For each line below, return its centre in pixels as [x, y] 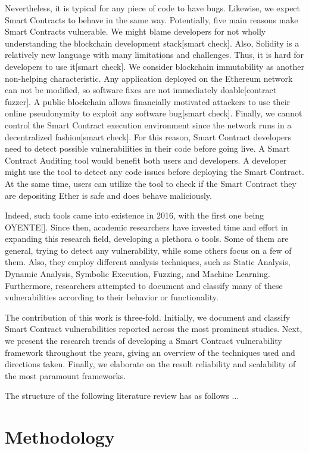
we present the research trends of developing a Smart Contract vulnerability [143, 341]
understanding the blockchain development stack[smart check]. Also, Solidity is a [152, 43]
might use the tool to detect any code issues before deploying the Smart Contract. [154, 172]
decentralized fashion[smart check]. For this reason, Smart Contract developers [148, 136]
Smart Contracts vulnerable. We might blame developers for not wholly [135, 31]
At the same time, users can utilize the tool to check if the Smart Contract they [151, 183]
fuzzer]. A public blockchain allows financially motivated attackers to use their [148, 101]
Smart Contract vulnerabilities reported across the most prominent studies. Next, [154, 329]
